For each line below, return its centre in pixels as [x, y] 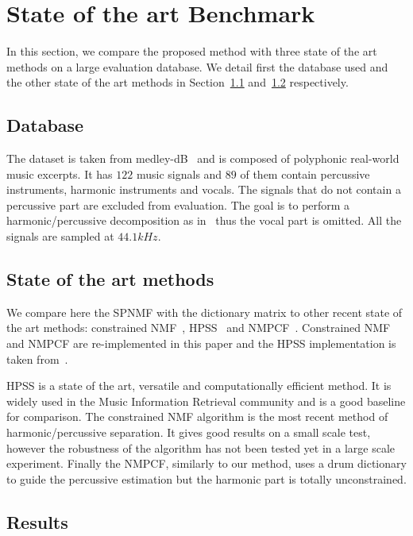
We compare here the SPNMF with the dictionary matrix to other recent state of [205, 312]
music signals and [179, 174]
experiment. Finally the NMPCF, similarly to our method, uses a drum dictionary [206, 463]
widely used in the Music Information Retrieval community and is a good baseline [206, 401]
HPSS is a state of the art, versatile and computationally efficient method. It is [199, 386]
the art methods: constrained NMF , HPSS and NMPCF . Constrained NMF [199, 328]
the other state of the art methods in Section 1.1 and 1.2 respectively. [178, 82]
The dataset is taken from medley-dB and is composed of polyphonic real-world [203, 158]
